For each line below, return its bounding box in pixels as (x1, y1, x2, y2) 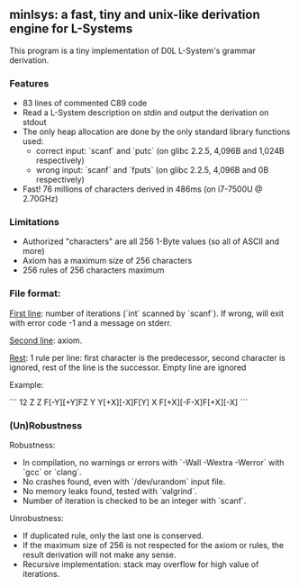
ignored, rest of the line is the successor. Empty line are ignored (9, 362, 247, 373)
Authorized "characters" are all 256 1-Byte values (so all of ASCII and (22, 236, 280, 247)
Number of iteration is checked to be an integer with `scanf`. (22, 495, 247, 506)
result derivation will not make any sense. (22, 549, 177, 560)
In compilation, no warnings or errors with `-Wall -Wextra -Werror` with (22, 457, 285, 467)
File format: (9, 287, 61, 300)
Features (9, 77, 50, 89)
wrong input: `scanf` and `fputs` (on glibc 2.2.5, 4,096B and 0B (35, 165, 269, 176)
